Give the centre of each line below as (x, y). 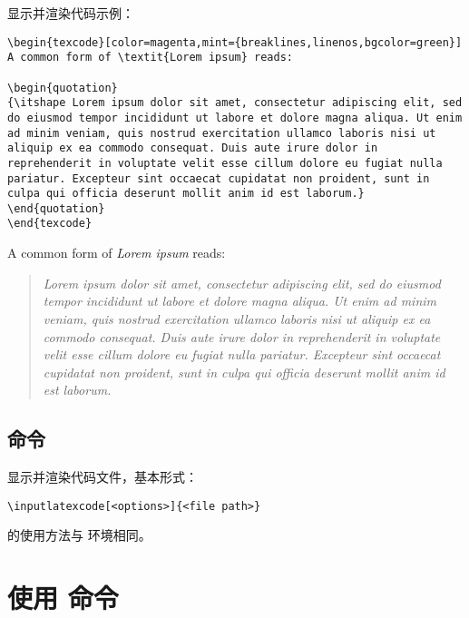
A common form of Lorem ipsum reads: (117, 253)
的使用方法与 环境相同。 (79, 535)
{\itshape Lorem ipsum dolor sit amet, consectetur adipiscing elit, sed (235, 103)
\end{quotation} (56, 208)
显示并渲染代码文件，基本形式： (103, 477)
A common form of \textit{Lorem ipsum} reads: (150, 58)
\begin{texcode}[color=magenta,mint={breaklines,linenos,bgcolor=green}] (235, 42)
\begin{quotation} (63, 88)
